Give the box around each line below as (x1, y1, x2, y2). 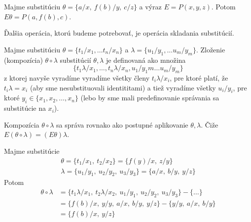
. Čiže (201, 119, 218, 130)
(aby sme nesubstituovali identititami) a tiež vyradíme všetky (30, 82, 216, 92)
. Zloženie (196, 44, 225, 54)
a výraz (139, 1, 162, 11)
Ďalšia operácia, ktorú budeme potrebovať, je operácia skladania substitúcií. (4, 28, 234, 38)
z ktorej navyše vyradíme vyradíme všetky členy (4, 72, 150, 83)
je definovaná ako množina (106, 54, 186, 65)
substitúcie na (4, 103, 46, 113)
